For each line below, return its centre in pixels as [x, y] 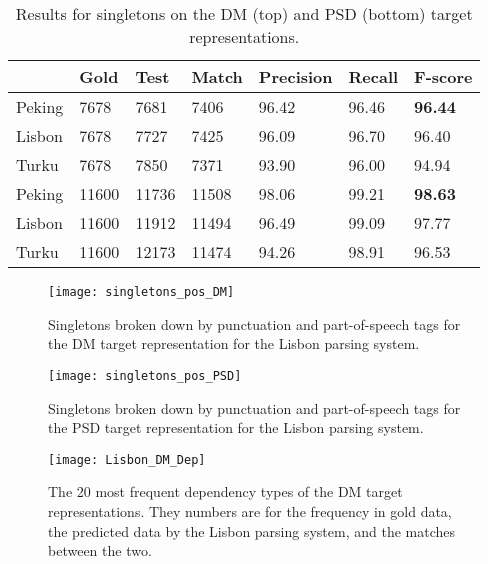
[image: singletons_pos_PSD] [145, 375]
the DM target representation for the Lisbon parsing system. [234, 343]
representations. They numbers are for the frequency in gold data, [250, 510]
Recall [373, 76]
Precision [295, 76]
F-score [443, 76]
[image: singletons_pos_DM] [141, 292]
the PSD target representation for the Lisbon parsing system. [236, 427]
